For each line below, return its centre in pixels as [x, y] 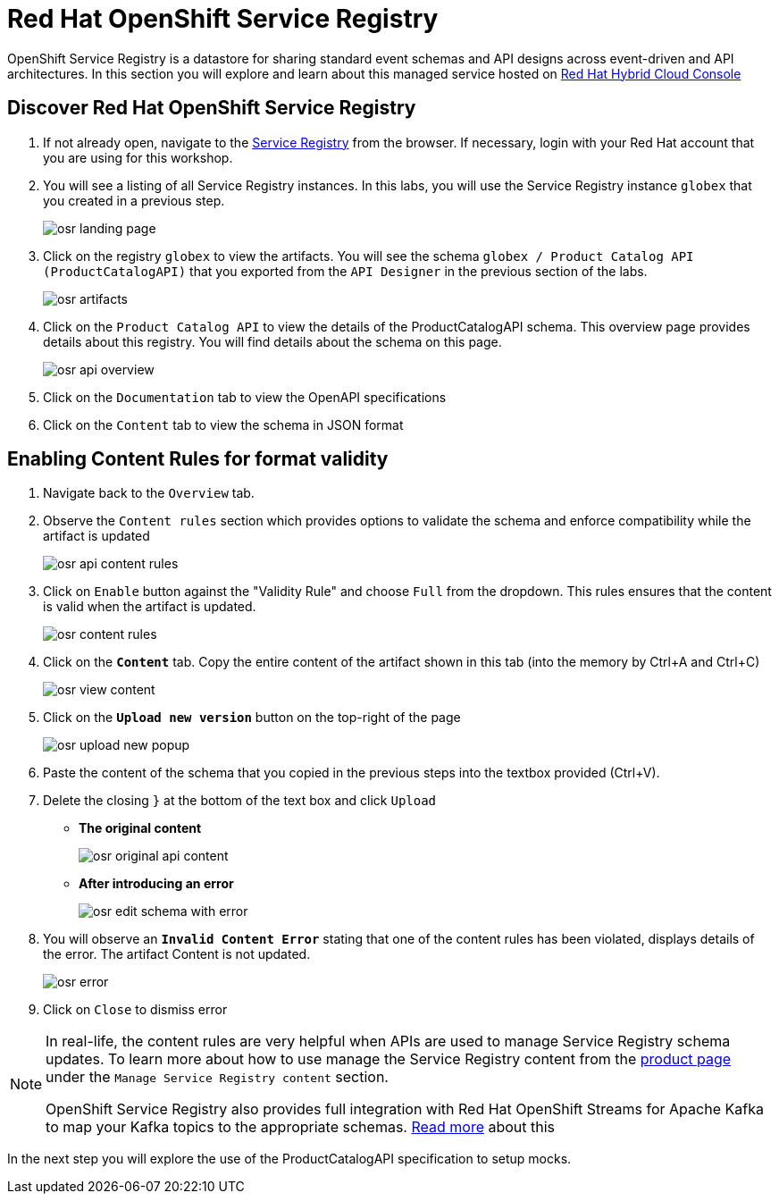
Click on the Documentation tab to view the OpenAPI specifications [245, 397]
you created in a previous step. [134, 200]
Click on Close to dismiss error [135, 1010]
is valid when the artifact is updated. [150, 607]
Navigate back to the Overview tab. [149, 493]
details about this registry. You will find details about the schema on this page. [272, 341]
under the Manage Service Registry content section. [217, 1077]
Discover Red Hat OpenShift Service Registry [212, 108]
